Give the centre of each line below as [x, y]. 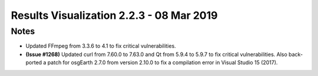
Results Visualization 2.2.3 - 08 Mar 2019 [114, 15]
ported [34, 62]
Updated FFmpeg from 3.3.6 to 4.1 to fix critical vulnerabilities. [101, 46]
